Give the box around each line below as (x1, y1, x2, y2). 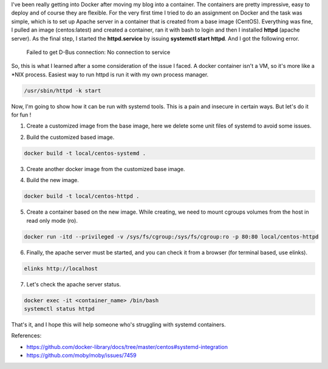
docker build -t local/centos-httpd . (24, 193, 140, 200)
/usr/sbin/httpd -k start (24, 87, 101, 94)
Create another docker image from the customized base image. (26, 165, 185, 172)
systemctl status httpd (24, 305, 95, 312)
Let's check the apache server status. (26, 280, 121, 288)
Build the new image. (26, 177, 79, 184)
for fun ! (11, 111, 32, 118)
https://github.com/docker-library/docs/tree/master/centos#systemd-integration (26, 343, 228, 350)
